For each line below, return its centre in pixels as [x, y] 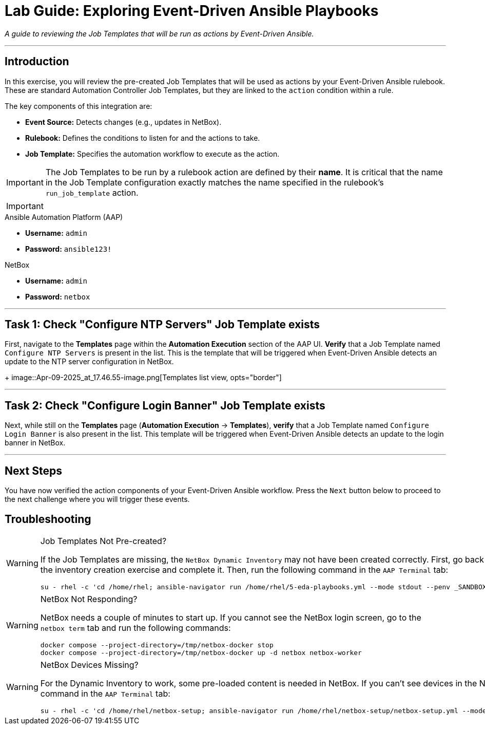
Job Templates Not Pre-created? [103, 541]
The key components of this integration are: [79, 106]
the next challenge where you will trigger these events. [97, 499]
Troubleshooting [48, 519]
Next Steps [33, 471]
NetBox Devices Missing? [89, 665]
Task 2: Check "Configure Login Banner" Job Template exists [165, 405]
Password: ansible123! [69, 249]
